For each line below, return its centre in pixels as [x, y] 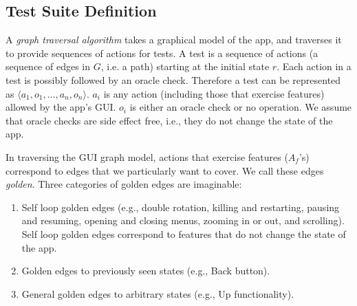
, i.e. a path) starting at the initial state [185, 66]
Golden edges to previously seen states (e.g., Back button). [146, 271]
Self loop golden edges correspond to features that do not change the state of [184, 233]
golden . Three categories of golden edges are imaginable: [124, 184]
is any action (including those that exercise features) [214, 93]
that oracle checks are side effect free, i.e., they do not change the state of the [169, 120]
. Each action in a [314, 66]
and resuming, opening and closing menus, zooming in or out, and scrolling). [183, 220]
